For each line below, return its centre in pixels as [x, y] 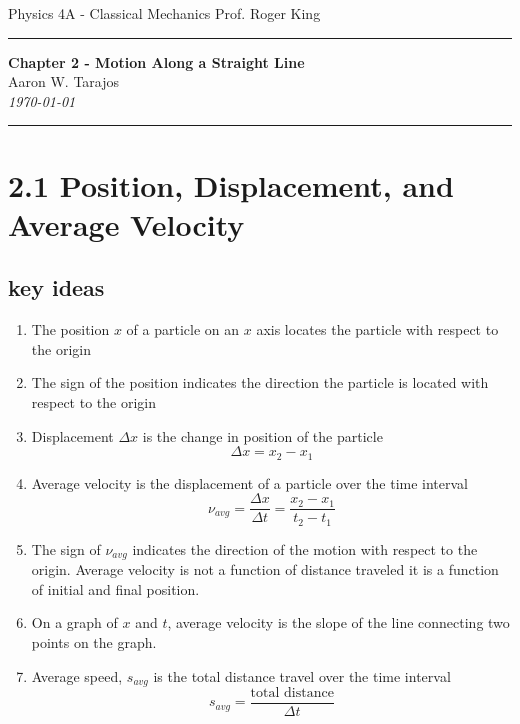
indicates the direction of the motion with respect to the [305, 548]
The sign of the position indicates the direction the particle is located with [260, 382]
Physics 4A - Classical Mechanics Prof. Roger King [164, 13]
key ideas [56, 287]
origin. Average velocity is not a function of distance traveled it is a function [265, 569]
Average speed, [77, 675]
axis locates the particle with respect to [377, 329]
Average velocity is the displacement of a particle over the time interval [249, 482]
